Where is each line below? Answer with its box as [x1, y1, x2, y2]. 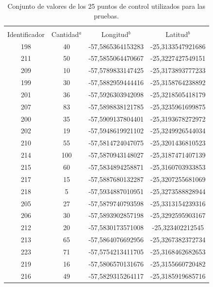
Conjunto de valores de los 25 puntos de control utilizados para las [7, 1, 206, 11]
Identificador [7, 29, 45, 39]
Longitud [101, 29, 129, 39]
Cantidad [51, 29, 79, 39]
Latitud [165, 29, 188, 39]
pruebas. [94, 10, 119, 20]
